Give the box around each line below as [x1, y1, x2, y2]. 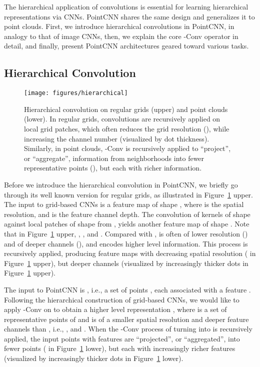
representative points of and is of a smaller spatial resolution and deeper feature [4, 313, 249, 324]
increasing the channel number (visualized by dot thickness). [24, 133, 209, 143]
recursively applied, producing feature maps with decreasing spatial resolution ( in [4, 248, 256, 258]
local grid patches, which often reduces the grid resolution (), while [24, 123, 229, 134]
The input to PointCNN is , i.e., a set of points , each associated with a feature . [4, 284, 251, 294]
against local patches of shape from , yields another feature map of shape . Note [4, 218, 249, 229]
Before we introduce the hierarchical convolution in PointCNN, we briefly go [4, 179, 238, 189]
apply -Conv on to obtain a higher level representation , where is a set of [4, 304, 227, 314]
